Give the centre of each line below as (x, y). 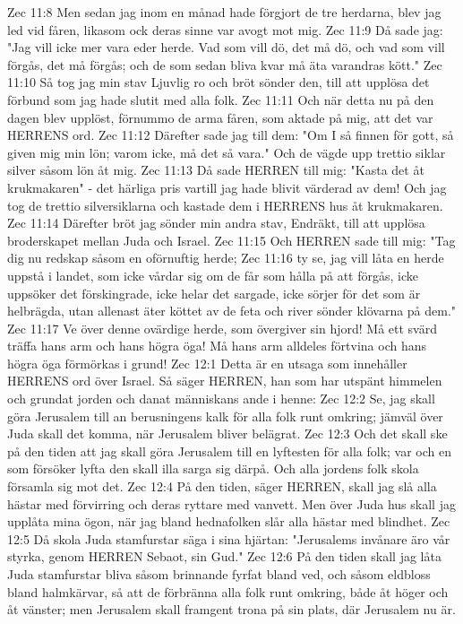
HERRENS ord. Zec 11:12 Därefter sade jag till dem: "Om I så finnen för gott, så (231, 135)
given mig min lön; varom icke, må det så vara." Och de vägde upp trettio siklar (227, 152)
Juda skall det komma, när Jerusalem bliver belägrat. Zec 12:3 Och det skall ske (227, 433)
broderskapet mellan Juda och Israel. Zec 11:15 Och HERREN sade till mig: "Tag (231, 240)
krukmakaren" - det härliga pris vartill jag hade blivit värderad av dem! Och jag (227, 187)
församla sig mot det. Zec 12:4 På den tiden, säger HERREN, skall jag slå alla (222, 486)
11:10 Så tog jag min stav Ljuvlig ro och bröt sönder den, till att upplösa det (219, 82)
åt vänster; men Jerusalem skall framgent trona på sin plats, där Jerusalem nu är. (231, 609)
